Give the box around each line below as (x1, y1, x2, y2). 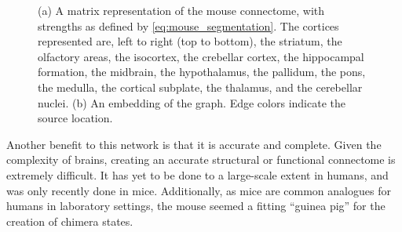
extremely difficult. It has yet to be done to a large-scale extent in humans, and (6, 166, 389, 183)
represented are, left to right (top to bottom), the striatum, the (38, 33, 342, 49)
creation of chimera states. (6, 212, 133, 229)
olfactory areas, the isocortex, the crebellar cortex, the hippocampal (38, 48, 364, 64)
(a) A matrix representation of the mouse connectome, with (38, 2, 325, 18)
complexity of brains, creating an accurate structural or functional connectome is (6, 151, 396, 168)
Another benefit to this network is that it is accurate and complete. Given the (6, 136, 382, 152)
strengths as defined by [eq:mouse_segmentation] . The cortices (38, 17, 339, 34)
